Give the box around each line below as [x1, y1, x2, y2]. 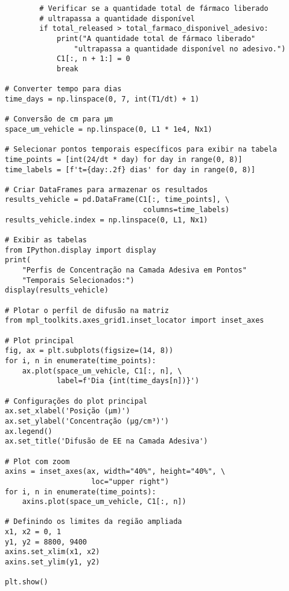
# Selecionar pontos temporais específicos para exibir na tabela [5, 145, 278, 154]
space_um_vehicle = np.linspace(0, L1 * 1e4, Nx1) [5, 124, 212, 134]
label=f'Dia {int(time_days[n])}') [56, 376, 200, 386]
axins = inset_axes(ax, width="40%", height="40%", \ [5, 467, 226, 476]
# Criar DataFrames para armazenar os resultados [5, 185, 208, 194]
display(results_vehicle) [5, 286, 109, 295]
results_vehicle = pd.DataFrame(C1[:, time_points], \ [5, 195, 230, 204]
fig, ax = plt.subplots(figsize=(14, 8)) [5, 346, 174, 355]
